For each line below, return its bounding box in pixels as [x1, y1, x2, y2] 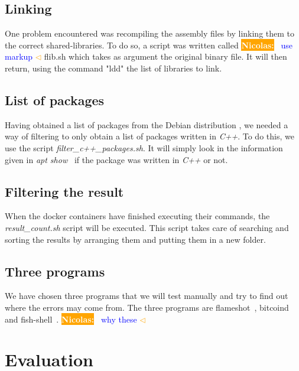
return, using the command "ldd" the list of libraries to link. [5, 61, 222, 74]
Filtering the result [5, 182, 124, 200]
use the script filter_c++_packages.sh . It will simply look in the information [5, 141, 283, 154]
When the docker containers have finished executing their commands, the [5, 210, 270, 222]
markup [5, 50, 33, 63]
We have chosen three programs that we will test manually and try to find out [5, 289, 288, 302]
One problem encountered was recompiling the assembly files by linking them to [5, 27, 295, 40]
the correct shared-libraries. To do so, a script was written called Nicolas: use [5, 38, 292, 51]
